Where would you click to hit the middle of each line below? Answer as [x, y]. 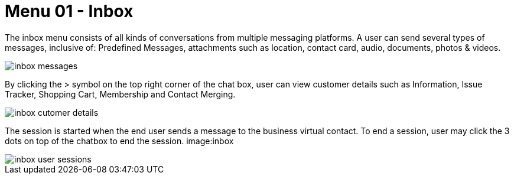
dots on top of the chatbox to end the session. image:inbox [119, 141]
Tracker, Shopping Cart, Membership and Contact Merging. [120, 94]
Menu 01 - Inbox [69, 11]
